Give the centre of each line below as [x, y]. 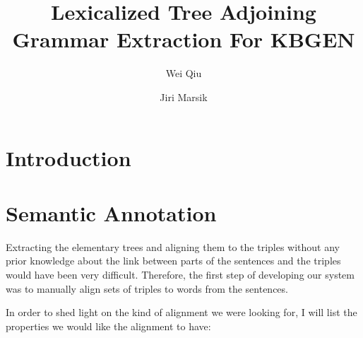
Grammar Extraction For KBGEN [184, 39]
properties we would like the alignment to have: [108, 326]
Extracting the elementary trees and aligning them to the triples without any [173, 246]
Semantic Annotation [111, 212]
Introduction [69, 157]
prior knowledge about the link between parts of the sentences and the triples [173, 261]
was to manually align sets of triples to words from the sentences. [147, 288]
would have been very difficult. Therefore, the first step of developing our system [180, 274]
